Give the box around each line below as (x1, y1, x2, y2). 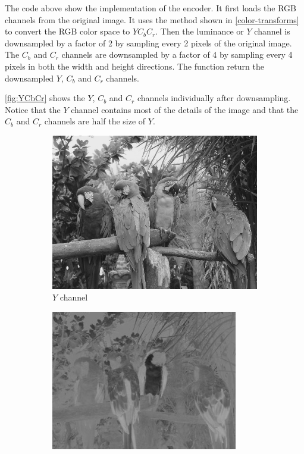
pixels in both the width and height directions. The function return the (5, 60, 264, 72)
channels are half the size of (44, 115, 146, 127)
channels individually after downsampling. (137, 92, 291, 104)
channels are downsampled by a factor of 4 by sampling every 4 (61, 48, 293, 61)
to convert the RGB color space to (5, 25, 130, 37)
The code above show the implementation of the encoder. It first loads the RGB (5, 2, 296, 14)
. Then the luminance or (155, 25, 244, 37)
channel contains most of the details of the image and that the (71, 103, 299, 115)
